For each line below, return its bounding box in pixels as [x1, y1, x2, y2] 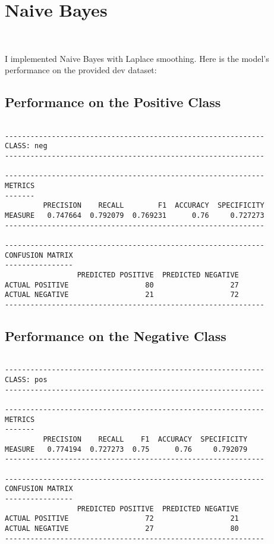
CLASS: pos [5, 376, 48, 384]
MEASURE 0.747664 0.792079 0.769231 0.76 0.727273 [5, 211, 264, 220]
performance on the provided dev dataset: [5, 64, 157, 76]
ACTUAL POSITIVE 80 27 [5, 280, 239, 289]
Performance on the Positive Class [5, 93, 221, 111]
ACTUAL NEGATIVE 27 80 [5, 524, 239, 533]
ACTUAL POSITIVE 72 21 [5, 514, 239, 523]
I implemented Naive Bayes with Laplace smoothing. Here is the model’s [5, 52, 269, 64]
